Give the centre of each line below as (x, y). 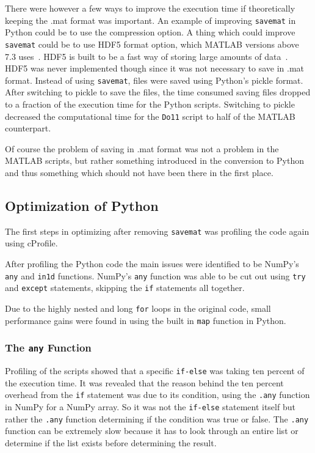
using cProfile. (31, 243)
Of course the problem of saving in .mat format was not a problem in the (142, 148)
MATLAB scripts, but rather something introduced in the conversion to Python (154, 160)
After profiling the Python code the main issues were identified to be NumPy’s (152, 264)
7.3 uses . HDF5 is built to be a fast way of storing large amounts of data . (147, 56)
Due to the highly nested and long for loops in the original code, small (138, 308)
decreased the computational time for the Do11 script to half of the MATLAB (150, 116)
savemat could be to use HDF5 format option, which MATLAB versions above (152, 44)
